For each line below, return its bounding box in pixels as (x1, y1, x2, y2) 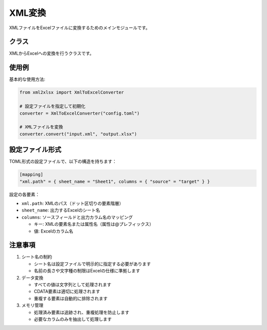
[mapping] (19, 172, 44, 177)
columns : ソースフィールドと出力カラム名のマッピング (21, 214, 133, 220)
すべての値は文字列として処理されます (34, 282, 112, 288)
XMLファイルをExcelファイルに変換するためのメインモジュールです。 (9, 25, 150, 31)
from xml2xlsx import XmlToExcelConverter (19, 89, 124, 95)
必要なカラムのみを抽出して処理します (34, 316, 112, 322)
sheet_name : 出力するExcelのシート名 (21, 207, 100, 213)
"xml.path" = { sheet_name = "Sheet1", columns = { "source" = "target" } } (19, 178, 210, 184)
